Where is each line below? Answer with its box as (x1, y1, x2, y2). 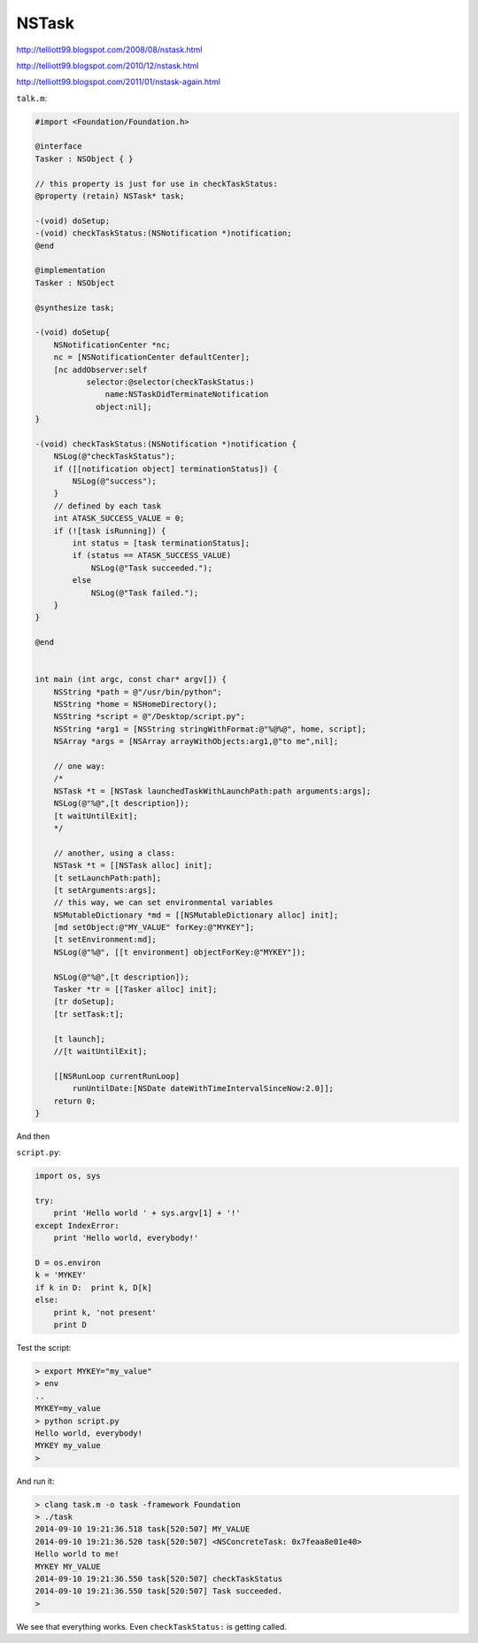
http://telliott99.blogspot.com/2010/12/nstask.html (16, 60, 199, 71)
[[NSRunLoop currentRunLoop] (53, 1071, 181, 1081)
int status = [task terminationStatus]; (72, 538, 251, 548)
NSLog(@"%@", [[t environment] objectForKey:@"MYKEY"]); (53, 947, 306, 957)
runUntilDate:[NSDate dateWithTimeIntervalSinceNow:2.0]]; (72, 1083, 335, 1094)
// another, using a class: (53, 848, 176, 858)
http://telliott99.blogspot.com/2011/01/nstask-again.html (16, 76, 221, 88)
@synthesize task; (35, 302, 115, 313)
